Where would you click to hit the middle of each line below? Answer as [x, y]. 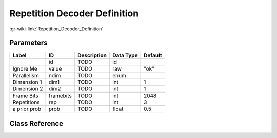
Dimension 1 [27, 82]
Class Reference [36, 123]
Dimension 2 [28, 89]
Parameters [28, 43]
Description [92, 55]
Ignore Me [25, 69]
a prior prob [27, 109]
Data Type [125, 55]
